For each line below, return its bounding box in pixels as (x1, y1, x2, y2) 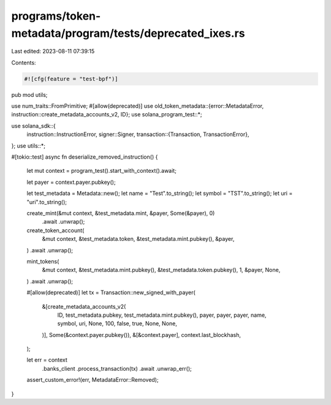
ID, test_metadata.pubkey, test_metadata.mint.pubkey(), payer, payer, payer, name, (57, 311, 267, 319)
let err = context (26, 356, 67, 364)
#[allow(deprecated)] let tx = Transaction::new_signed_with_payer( (26, 289, 196, 297)
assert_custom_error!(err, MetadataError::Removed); (26, 376, 159, 384)
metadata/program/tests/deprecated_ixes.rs (11, 26, 245, 40)
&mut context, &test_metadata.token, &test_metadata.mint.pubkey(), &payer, (42, 235, 235, 243)
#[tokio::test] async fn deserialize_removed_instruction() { (11, 153, 158, 161)
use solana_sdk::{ (11, 122, 56, 129)
